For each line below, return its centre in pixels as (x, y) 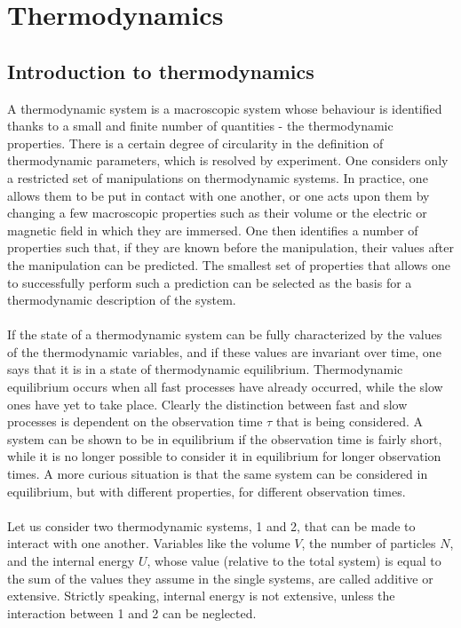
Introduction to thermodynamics (161, 71)
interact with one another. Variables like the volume (149, 543)
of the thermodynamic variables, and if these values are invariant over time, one (224, 351)
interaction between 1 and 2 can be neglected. (132, 612)
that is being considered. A (349, 421)
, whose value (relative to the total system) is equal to (294, 561)
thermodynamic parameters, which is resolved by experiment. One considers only (228, 160)
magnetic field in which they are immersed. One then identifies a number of (213, 230)
